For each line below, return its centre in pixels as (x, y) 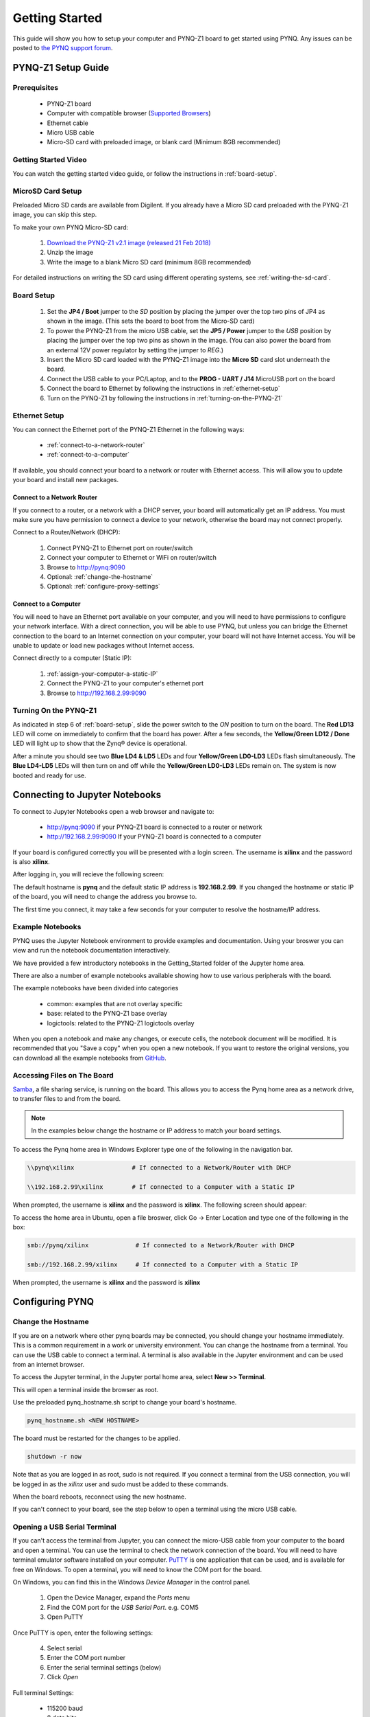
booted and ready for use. (50, 775)
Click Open (63, 1677)
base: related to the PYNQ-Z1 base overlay (107, 1014)
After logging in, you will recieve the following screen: (88, 874)
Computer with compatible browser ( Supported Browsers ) (129, 113)
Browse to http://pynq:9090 (86, 567)
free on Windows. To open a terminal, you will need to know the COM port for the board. (137, 1569)
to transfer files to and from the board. (67, 1099)
